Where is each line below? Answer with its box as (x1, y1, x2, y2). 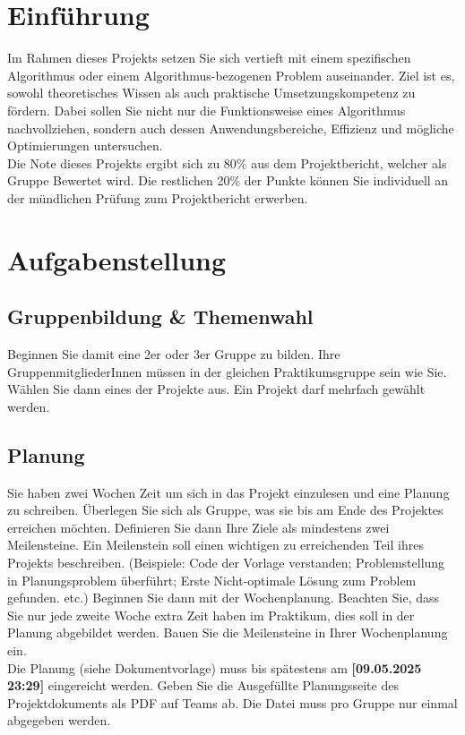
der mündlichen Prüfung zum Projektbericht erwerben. (7, 188, 308, 207)
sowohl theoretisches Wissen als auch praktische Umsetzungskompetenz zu (7, 83, 416, 102)
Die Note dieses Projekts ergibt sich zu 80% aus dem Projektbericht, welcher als (7, 153, 447, 172)
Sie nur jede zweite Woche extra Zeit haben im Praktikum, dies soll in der (7, 605, 415, 624)
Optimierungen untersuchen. (7, 136, 163, 155)
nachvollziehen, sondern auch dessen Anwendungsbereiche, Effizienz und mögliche (7, 118, 454, 137)
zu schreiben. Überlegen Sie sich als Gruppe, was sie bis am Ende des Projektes (7, 500, 443, 519)
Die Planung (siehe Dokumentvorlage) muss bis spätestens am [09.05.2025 (7, 658, 422, 677)
